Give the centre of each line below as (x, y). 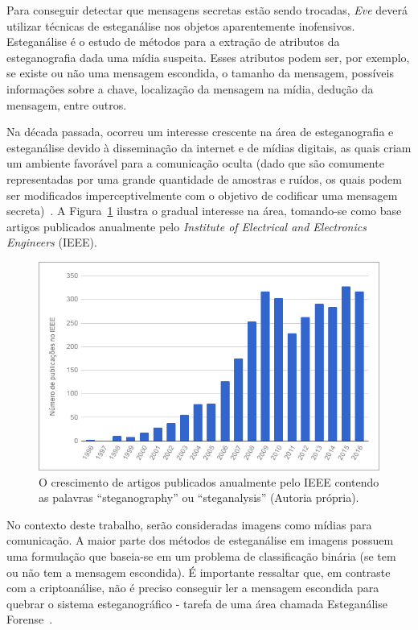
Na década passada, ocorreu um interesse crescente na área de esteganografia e (200, 132)
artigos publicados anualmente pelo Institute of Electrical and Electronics (186, 226)
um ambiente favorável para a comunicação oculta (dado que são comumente (195, 163)
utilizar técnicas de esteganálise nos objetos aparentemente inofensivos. (181, 25)
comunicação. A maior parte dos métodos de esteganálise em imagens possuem (200, 540)
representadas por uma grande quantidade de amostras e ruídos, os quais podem (204, 178)
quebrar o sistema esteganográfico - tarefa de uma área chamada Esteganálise (197, 603)
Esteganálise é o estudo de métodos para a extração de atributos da (173, 41)
